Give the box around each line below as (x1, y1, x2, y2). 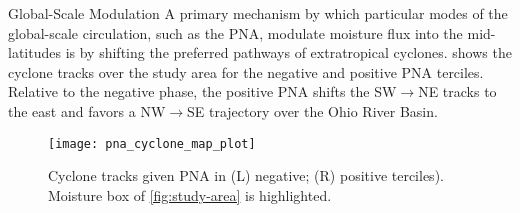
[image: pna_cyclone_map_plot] (48, 136, 256, 151)
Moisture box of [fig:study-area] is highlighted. (48, 184, 332, 205)
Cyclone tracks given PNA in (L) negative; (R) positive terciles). (48, 165, 444, 186)
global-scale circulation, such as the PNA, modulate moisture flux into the (8, 22, 463, 43)
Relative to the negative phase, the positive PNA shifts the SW (8, 81, 397, 102)
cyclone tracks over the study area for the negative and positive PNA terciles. (8, 61, 484, 82)
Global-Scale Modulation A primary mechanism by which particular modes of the (8, 3, 508, 23)
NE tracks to (418, 81, 497, 102)
